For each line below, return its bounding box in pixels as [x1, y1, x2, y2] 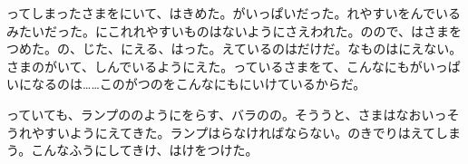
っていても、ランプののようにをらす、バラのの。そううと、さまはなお [6, 104, 422, 123]
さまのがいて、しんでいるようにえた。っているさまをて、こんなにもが [6, 56, 423, 75]
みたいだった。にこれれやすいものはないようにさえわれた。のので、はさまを [6, 21, 462, 40]
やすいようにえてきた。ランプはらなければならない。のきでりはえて [31, 122, 436, 141]
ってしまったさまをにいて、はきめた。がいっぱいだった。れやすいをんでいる [6, 4, 461, 22]
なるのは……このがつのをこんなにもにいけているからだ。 [31, 74, 366, 93]
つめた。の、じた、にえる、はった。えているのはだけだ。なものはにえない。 [6, 39, 463, 58]
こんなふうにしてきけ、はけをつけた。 [31, 140, 258, 159]
